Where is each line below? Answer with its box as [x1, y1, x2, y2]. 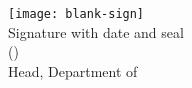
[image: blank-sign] [8, 7, 145, 21]
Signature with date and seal [8, 21, 184, 42]
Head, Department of [8, 60, 138, 81]
